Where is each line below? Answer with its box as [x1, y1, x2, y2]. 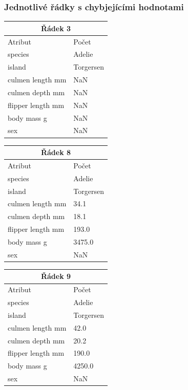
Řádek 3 [40, 23, 71, 33]
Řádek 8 [40, 147, 71, 158]
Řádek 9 [40, 271, 71, 281]
